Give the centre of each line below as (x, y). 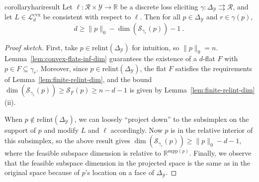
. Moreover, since (62, 68)
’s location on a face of (120, 172)
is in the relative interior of (212, 130)
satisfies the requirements (214, 68)
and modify (61, 130)
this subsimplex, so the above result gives (67, 140)
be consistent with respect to (87, 17)
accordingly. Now (136, 130)
